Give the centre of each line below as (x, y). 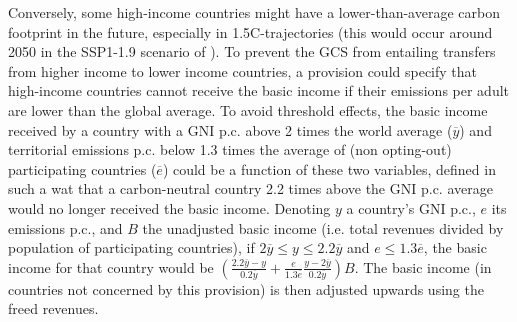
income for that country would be (111, 266)
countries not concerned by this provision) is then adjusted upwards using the (246, 288)
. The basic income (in (423, 266)
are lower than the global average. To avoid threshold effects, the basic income (248, 109)
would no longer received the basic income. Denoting (169, 207)
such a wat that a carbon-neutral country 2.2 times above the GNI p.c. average (250, 188)
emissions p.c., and (65, 227)
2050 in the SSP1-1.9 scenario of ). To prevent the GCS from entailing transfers (252, 51)
